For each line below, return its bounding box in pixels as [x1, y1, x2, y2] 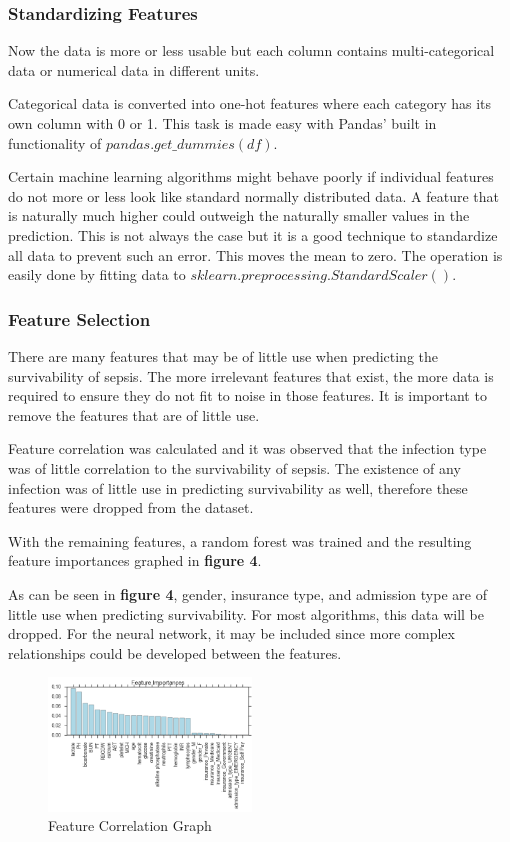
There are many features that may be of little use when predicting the [8, 345, 439, 366]
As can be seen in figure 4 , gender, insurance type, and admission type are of [8, 583, 487, 604]
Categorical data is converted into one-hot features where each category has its [8, 93, 492, 114]
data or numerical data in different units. [8, 59, 260, 80]
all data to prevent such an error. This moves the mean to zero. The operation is [8, 244, 503, 265]
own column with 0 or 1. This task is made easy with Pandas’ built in [8, 113, 437, 133]
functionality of [8, 132, 102, 153]
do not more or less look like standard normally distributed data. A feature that [8, 185, 499, 206]
